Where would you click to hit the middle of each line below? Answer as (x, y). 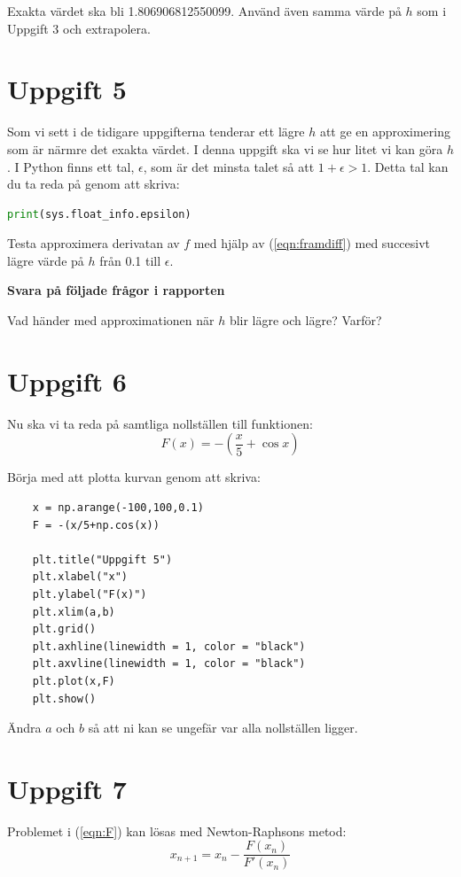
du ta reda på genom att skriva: (94, 184)
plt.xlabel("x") (80, 577)
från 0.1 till (130, 260)
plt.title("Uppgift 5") (102, 559)
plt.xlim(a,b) (74, 612)
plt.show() (64, 698)
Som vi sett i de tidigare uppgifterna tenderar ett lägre (156, 132)
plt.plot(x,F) (74, 681)
